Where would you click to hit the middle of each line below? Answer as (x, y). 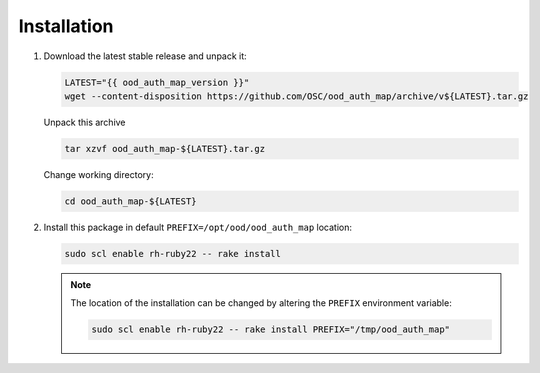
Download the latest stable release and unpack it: (145, 56)
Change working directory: (98, 174)
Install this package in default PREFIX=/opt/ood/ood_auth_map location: (197, 227)
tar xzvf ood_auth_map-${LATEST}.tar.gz (164, 148)
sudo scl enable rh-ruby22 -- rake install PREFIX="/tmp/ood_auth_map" (270, 329)
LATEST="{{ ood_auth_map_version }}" (157, 82)
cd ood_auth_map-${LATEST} (130, 201)
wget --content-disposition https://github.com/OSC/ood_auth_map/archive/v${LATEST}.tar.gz (296, 96)
